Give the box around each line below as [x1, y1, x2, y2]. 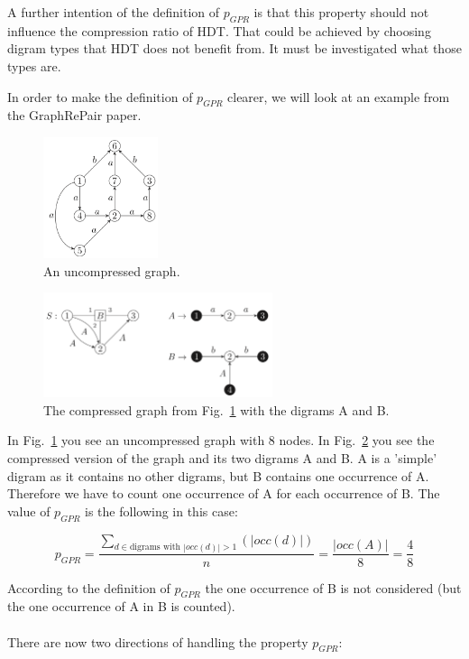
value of [7, 501, 51, 520]
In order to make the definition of [7, 87, 193, 106]
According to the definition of [7, 578, 170, 597]
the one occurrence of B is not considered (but [205, 578, 462, 597]
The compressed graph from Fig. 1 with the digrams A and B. [43, 400, 390, 419]
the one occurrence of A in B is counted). [7, 597, 235, 616]
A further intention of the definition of [7, 3, 220, 21]
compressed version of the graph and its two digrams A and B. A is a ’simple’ [7, 449, 437, 468]
